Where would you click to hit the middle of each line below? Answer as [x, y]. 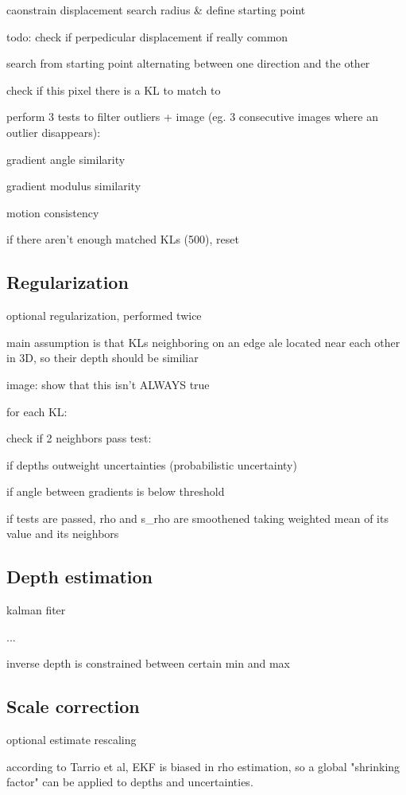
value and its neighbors [63, 534]
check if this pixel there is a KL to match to [114, 90]
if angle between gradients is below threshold [116, 491]
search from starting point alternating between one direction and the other [188, 63]
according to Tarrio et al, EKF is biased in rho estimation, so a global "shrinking [203, 766]
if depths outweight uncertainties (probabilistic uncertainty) [152, 464]
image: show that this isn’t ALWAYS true [108, 384]
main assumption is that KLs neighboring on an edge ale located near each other [203, 342]
